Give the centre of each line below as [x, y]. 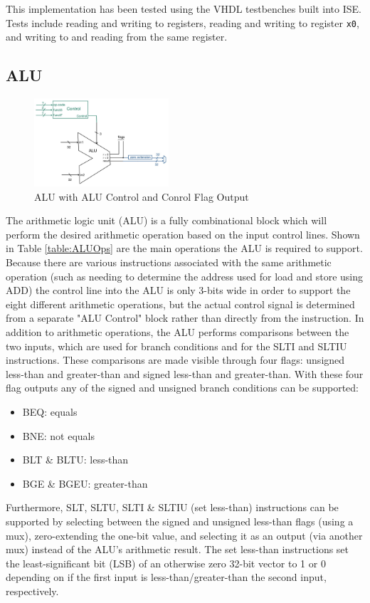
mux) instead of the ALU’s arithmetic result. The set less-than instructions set [178, 549]
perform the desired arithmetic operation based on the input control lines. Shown [183, 234]
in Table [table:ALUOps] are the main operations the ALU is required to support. [184, 248]
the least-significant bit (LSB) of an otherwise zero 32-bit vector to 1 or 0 [166, 563]
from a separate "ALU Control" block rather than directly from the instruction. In [185, 318]
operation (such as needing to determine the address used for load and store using [185, 276]
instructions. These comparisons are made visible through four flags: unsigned [175, 360]
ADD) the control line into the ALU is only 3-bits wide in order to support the [178, 290]
